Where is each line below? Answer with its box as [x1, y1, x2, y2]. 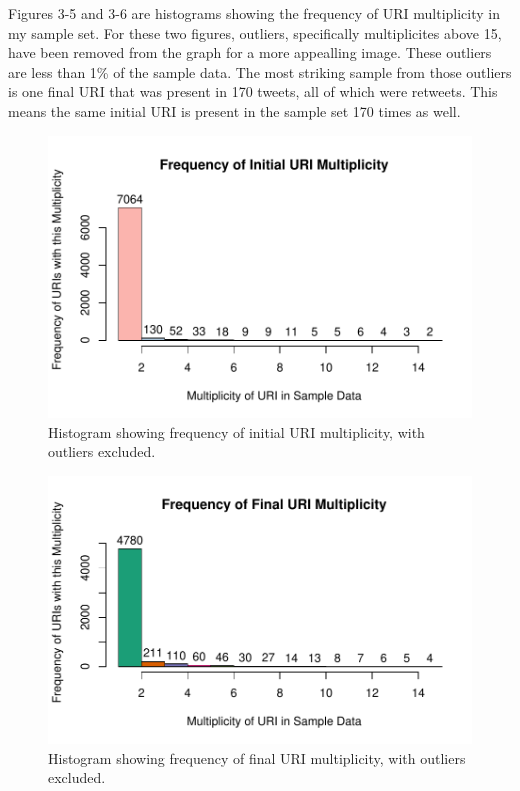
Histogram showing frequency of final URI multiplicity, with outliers [48, 747, 466, 768]
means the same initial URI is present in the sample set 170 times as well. [8, 100, 461, 121]
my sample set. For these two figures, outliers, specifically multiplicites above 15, [8, 22, 502, 43]
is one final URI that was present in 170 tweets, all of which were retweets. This [8, 81, 498, 102]
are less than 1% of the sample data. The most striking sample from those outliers [8, 61, 512, 82]
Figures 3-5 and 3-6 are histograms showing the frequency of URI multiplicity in [8, 3, 501, 23]
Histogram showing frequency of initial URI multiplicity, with [48, 421, 425, 442]
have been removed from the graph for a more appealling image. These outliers [8, 42, 492, 63]
